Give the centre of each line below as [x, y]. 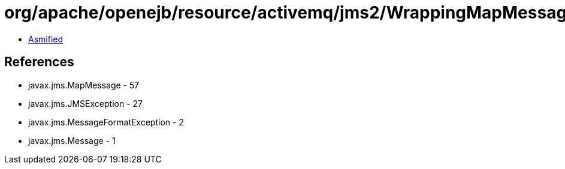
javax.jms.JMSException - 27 [85, 103]
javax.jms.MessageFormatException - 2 [106, 122]
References [39, 62]
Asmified [46, 39]
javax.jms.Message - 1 [72, 140]
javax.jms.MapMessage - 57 [84, 85]
